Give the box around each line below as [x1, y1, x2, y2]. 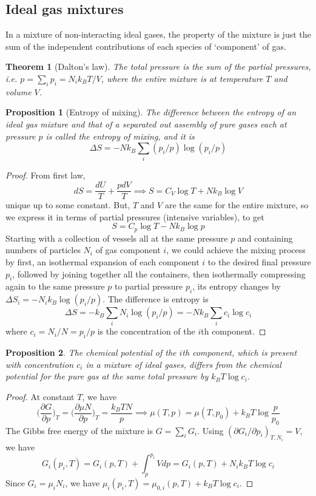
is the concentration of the [97, 325, 195, 338]
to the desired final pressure [207, 255, 311, 268]
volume [5, 85, 32, 98]
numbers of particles [5, 243, 81, 256]
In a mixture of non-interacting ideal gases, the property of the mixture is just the [5, 28, 311, 41]
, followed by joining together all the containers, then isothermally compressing [12, 267, 306, 280]
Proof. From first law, [5, 169, 86, 182]
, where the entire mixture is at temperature [101, 72, 263, 84]
